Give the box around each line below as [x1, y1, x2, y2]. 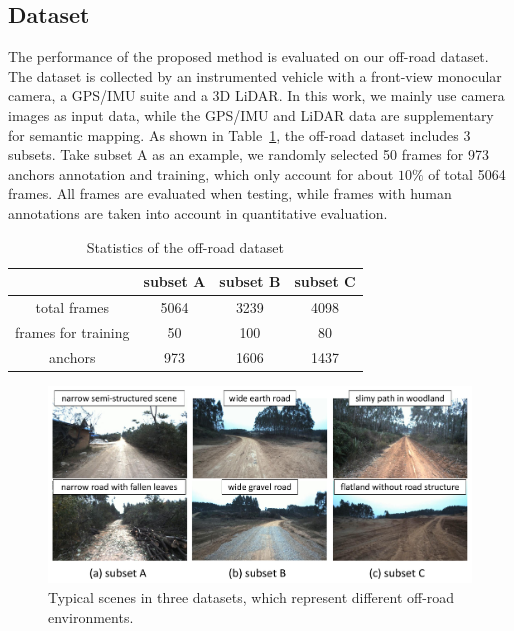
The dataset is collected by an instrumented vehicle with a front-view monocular [8, 65, 502, 86]
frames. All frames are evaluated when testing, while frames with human [8, 183, 452, 204]
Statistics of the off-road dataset [86, 236, 284, 257]
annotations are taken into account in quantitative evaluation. [8, 202, 388, 223]
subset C [294, 271, 356, 292]
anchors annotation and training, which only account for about [8, 163, 394, 184]
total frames [35, 296, 110, 317]
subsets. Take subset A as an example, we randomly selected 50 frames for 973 [8, 144, 489, 165]
